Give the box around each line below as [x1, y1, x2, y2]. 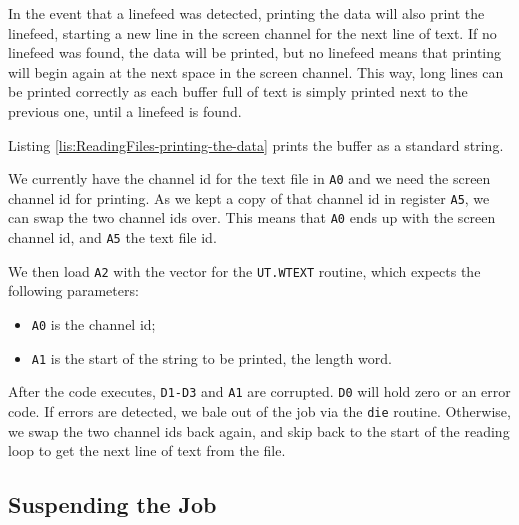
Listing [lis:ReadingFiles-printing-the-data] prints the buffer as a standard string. [8, 134, 504, 155]
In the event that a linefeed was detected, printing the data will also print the [8, 3, 485, 23]
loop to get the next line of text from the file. [8, 440, 286, 461]
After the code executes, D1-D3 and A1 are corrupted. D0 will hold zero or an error [8, 381, 511, 402]
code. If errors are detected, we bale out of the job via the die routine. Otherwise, [8, 401, 511, 421]
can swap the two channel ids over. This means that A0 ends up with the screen [8, 207, 496, 228]
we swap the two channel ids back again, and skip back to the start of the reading [8, 420, 510, 441]
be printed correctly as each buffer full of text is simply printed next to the [8, 81, 468, 102]
